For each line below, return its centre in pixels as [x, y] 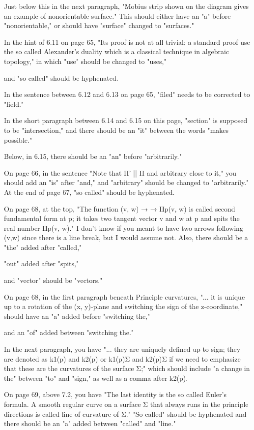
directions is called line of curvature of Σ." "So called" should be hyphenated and [125, 414]
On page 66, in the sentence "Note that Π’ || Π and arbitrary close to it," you [120, 172]
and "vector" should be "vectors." [53, 280]
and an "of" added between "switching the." [69, 332]
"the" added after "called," [43, 247]
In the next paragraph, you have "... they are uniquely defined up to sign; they [122, 349]
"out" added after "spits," [42, 263]
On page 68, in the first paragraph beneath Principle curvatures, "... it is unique [125, 296]
